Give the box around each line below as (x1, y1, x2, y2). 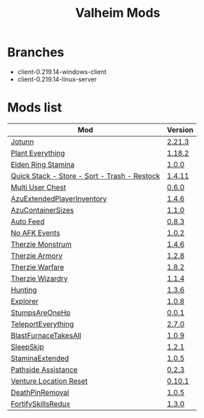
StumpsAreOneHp (11, 307, 72, 317)
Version (167, 125, 194, 135)
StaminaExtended (11, 353, 69, 363)
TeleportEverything (11, 319, 74, 329)
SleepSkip (11, 342, 44, 351)
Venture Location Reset (11, 376, 88, 386)
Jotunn (11, 137, 34, 147)
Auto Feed (11, 216, 45, 226)
